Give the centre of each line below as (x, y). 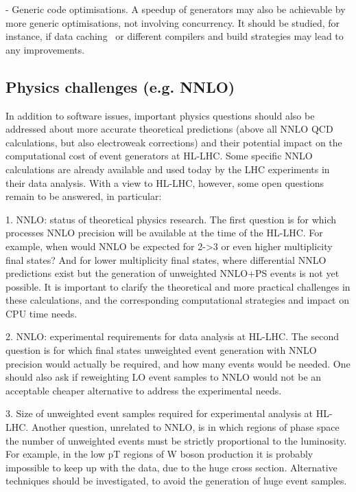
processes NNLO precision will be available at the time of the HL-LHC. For (164, 233)
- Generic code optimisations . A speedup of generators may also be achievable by (176, 9)
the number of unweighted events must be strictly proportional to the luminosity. (176, 440)
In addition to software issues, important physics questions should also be (160, 115)
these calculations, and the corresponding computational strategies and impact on (178, 300)
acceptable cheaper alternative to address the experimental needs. (144, 390)
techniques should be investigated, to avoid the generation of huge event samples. (176, 481)
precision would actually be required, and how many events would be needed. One (178, 363)
